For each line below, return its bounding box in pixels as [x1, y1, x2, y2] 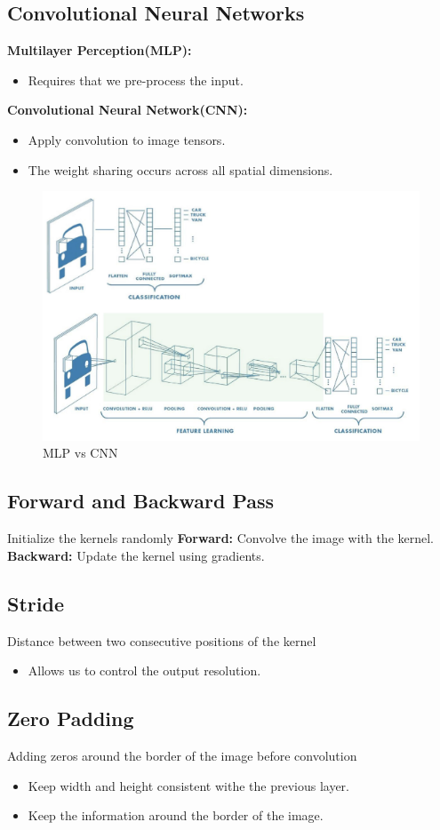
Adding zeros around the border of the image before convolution [7, 746, 357, 764]
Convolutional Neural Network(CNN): [7, 100, 248, 119]
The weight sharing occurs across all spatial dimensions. [28, 160, 333, 179]
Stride [7, 589, 64, 617]
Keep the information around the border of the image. [28, 806, 324, 825]
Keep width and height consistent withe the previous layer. [28, 776, 349, 794]
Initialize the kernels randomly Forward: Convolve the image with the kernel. [7, 529, 435, 547]
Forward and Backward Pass [7, 487, 275, 515]
